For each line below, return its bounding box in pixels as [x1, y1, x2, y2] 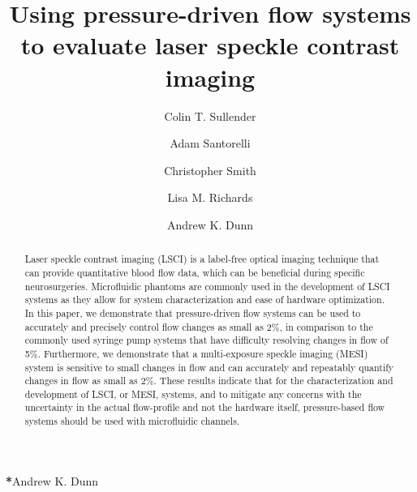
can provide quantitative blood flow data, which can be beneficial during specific [24, 265, 365, 279]
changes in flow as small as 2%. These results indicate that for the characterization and [24, 374, 393, 387]
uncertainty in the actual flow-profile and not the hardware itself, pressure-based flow [24, 400, 385, 414]
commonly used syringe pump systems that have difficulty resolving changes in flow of [24, 333, 389, 347]
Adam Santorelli [170, 135, 251, 152]
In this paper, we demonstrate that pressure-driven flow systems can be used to [24, 306, 361, 319]
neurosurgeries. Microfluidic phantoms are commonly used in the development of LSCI [24, 279, 390, 293]
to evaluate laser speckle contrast [20, 28, 400, 62]
